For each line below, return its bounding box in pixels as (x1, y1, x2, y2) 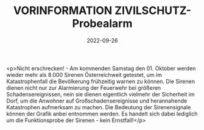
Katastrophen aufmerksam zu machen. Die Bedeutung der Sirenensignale (6, 103, 191, 110)
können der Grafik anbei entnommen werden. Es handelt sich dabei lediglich (6, 110, 198, 117)
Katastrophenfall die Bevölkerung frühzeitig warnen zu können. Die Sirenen (6, 78, 195, 85)
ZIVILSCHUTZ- (114, 4, 192, 18)
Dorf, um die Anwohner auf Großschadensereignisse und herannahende (6, 97, 188, 104)
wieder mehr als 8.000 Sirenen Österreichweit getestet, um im (6, 71, 163, 78)
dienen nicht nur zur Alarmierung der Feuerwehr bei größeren (6, 84, 161, 92)
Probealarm (72, 16, 133, 31)
